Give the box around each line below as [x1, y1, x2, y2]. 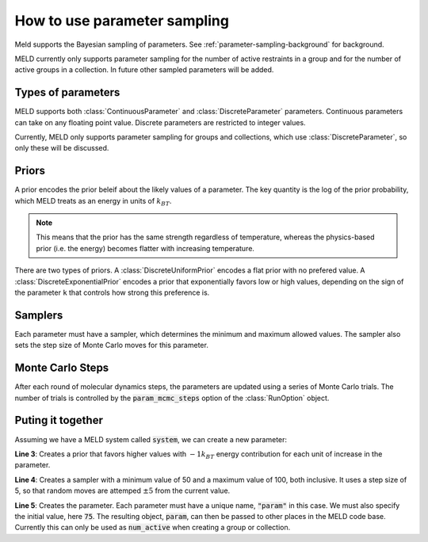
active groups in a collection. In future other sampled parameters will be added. [14, 65, 274, 74]
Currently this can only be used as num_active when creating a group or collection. [14, 523, 291, 532]
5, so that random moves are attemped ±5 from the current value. [14, 486, 231, 495]
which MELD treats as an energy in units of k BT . [14, 196, 172, 208]
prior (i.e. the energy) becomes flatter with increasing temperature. [36, 243, 255, 253]
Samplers [14, 308, 63, 322]
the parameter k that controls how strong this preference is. [14, 288, 210, 297]
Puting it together [14, 414, 103, 427]
